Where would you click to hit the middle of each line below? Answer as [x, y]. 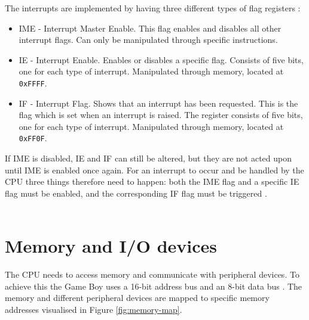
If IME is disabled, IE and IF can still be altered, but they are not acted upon [149, 158]
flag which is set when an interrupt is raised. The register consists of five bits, [161, 115]
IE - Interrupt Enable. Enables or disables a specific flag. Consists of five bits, [161, 59]
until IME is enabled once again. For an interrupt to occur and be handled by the [154, 170]
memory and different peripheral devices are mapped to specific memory [137, 298]
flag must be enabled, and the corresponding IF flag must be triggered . [136, 193]
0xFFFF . [33, 83]
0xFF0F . [33, 138]
